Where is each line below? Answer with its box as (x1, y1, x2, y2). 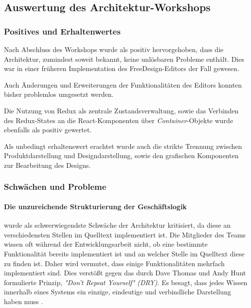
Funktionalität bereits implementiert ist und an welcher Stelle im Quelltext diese (4, 248, 245, 258)
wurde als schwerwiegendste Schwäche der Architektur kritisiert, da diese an (4, 220, 231, 230)
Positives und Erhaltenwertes (4, 25, 121, 37)
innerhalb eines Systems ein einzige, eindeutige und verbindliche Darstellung (4, 287, 231, 297)
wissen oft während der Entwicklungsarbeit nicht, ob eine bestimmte (4, 239, 208, 249)
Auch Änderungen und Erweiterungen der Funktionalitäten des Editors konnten (4, 79, 242, 90)
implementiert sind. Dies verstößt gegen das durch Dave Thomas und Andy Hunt (4, 268, 246, 278)
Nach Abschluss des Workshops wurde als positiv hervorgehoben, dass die (4, 44, 224, 54)
